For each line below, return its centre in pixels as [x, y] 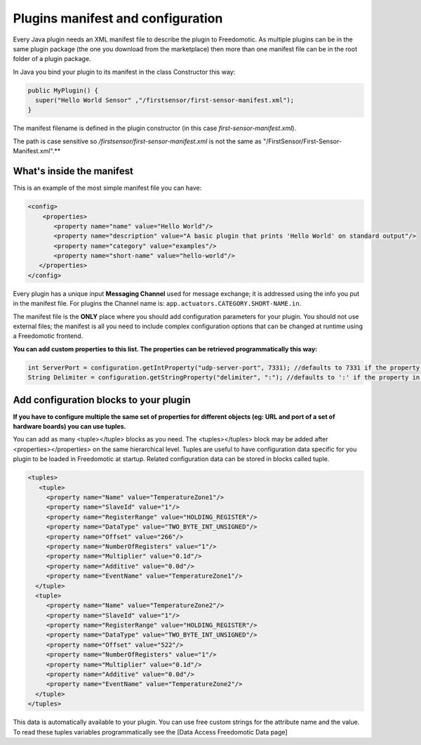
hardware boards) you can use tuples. [69, 427]
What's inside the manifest [73, 171]
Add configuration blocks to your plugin [102, 400]
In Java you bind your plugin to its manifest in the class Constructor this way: [124, 72]
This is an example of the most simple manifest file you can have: [107, 188]
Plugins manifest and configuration [118, 18]
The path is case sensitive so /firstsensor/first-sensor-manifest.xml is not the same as [138, 141]
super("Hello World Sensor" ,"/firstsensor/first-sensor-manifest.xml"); [165, 101]
